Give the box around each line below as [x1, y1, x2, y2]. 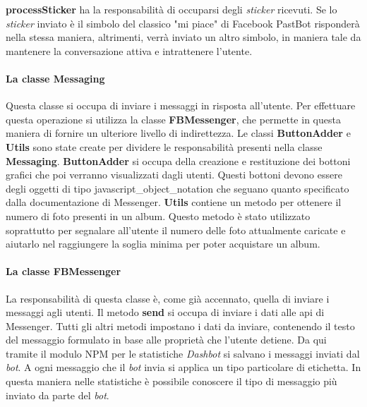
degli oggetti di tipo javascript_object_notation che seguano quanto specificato [6, 181, 349, 195]
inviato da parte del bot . [6, 387, 109, 402]
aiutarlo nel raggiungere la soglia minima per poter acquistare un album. [6, 236, 320, 251]
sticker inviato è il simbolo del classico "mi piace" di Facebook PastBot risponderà [6, 16, 360, 30]
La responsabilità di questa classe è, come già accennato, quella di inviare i [6, 291, 330, 305]
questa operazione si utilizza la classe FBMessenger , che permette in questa [6, 111, 341, 126]
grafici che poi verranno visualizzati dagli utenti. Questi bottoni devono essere [6, 167, 342, 182]
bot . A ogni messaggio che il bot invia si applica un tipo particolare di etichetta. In [6, 360, 361, 375]
